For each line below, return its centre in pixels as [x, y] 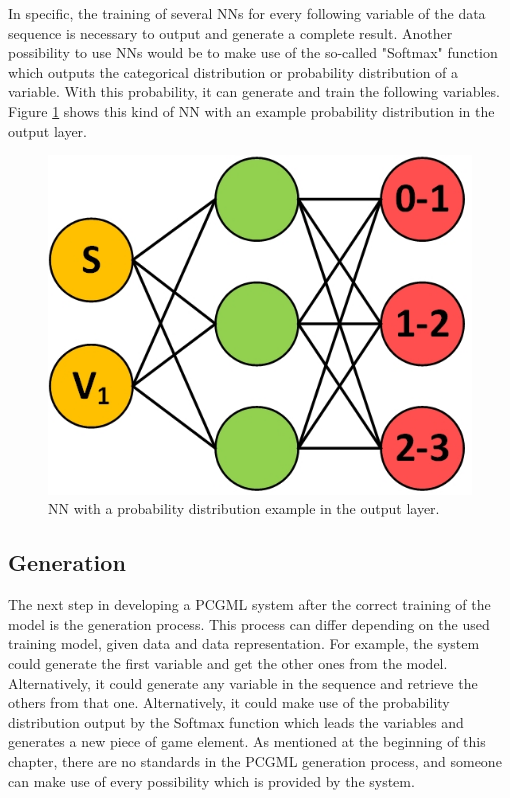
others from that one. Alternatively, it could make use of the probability [229, 702]
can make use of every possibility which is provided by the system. [211, 780]
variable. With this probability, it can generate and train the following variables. [254, 91]
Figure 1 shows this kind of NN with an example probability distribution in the [251, 110]
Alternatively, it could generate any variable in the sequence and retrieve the [243, 682]
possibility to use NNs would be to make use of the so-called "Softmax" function [253, 52]
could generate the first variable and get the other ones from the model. [228, 663]
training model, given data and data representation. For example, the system [244, 643]
